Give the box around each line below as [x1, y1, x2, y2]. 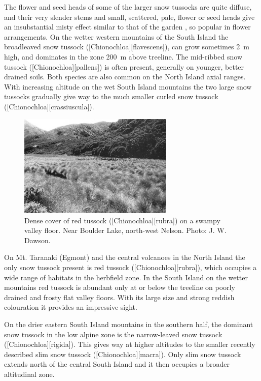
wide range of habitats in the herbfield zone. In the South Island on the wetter [4, 272, 248, 282]
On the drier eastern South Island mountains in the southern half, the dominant [4, 318, 253, 329]
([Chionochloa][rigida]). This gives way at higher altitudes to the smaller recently [4, 339, 255, 349]
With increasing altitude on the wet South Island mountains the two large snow [4, 81, 252, 92]
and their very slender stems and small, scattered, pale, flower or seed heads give [4, 11, 255, 22]
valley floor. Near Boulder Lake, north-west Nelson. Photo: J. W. [24, 225, 227, 236]
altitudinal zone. [4, 368, 55, 379]
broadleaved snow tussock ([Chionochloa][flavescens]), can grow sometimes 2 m [4, 41, 249, 52]
